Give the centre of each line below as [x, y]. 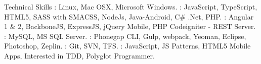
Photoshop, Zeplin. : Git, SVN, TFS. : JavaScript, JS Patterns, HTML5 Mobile [127, 46]
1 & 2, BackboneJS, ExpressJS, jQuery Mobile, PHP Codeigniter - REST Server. [130, 26]
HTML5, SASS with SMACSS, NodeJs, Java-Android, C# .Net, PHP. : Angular [129, 16]
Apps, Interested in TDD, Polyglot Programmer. [79, 55]
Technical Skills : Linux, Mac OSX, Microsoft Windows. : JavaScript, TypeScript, [131, 6]
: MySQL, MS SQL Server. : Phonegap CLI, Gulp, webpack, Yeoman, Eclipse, [125, 36]
